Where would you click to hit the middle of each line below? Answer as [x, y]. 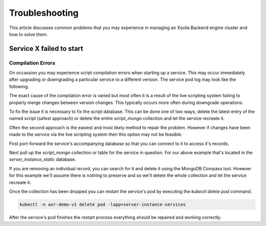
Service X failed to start [46, 49]
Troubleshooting [44, 13]
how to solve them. [28, 34]
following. [19, 86]
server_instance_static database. [43, 159]
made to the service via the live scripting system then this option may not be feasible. [96, 134]
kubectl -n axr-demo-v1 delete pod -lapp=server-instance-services [103, 204]
